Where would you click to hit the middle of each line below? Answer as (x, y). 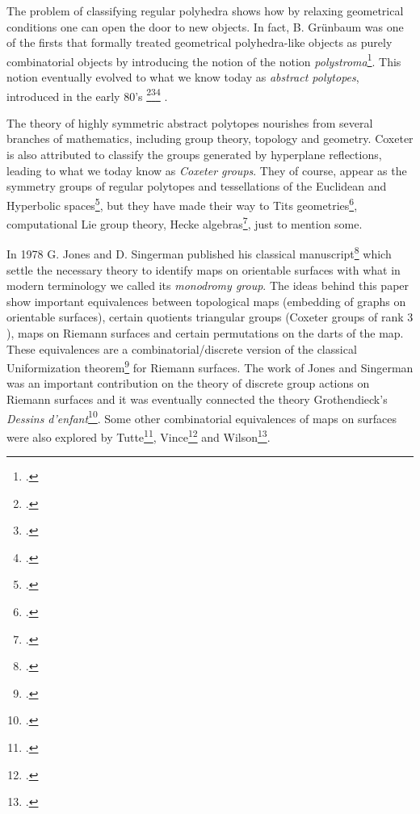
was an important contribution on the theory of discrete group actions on (188, 383)
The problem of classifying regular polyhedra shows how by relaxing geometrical (205, 10)
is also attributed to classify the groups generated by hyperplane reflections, (194, 155)
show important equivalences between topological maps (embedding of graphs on (206, 301)
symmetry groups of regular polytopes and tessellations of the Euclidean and (197, 186)
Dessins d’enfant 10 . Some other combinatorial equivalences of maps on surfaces (202, 417)
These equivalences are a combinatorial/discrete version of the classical (182, 348)
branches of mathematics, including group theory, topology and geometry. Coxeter (210, 138)
